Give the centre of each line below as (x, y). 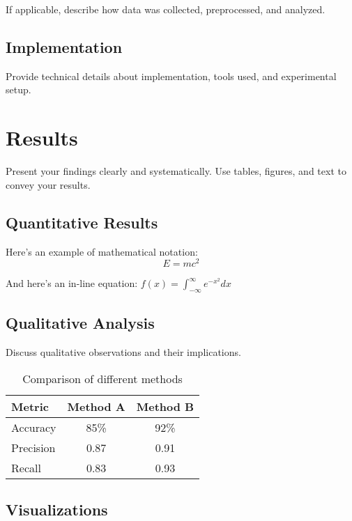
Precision (33, 447)
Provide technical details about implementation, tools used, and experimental (171, 76)
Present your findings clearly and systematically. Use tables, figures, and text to (176, 171)
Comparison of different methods (102, 378)
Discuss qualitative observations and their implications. (123, 352)
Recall (26, 467)
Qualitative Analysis (80, 323)
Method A (96, 406)
